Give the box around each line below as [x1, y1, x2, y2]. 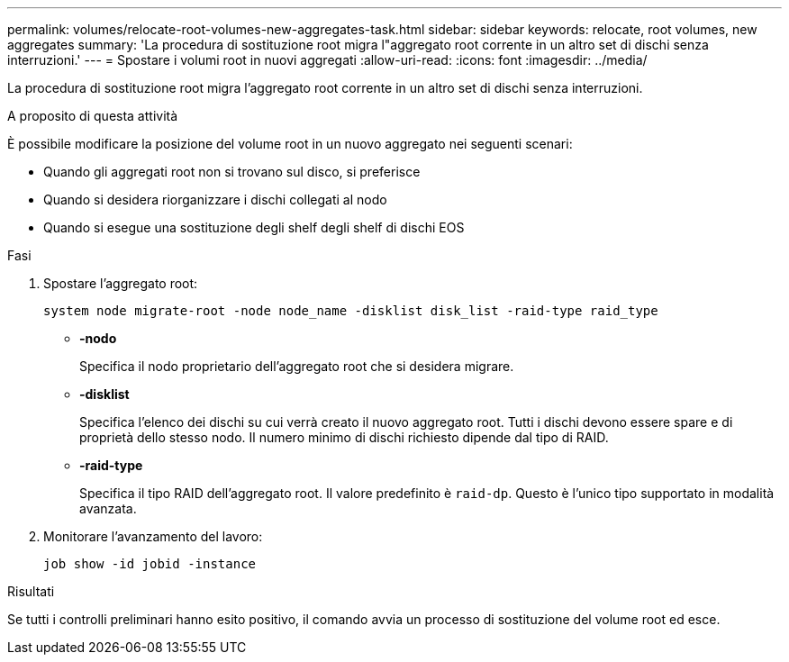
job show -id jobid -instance [43, 557, 257, 571]
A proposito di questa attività [7, 108, 178, 123]
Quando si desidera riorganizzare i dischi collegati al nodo [43, 192, 387, 207]
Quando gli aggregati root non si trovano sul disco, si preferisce [43, 164, 421, 179]
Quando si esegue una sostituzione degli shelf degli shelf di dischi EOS [43, 220, 465, 235]
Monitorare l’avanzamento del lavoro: [43, 529, 263, 544]
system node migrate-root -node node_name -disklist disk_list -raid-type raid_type [43, 304, 658, 318]
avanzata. [79, 501, 137, 516]
